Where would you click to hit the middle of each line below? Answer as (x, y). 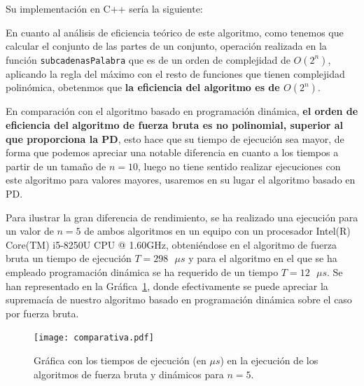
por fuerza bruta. (42, 313)
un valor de (30, 231)
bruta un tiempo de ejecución (69, 258)
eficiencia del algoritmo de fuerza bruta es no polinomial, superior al (175, 124)
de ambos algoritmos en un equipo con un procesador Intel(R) (217, 231)
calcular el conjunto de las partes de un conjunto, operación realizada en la (166, 46)
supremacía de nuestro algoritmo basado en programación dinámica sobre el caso (179, 299)
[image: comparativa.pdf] (94, 338)
